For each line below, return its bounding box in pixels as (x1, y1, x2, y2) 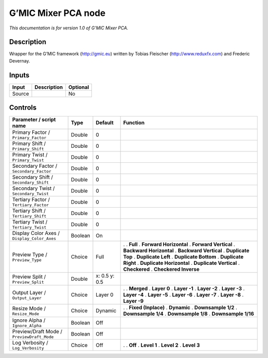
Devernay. (9, 58, 30, 64)
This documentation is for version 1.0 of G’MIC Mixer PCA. (9, 25, 129, 31)
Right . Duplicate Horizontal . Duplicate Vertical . (123, 259, 240, 266)
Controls (9, 104, 37, 112)
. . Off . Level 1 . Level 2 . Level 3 (123, 342, 201, 349)
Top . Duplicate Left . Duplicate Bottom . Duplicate (123, 253, 244, 260)
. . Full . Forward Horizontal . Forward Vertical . (123, 241, 235, 248)
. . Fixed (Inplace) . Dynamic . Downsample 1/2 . (123, 304, 238, 311)
